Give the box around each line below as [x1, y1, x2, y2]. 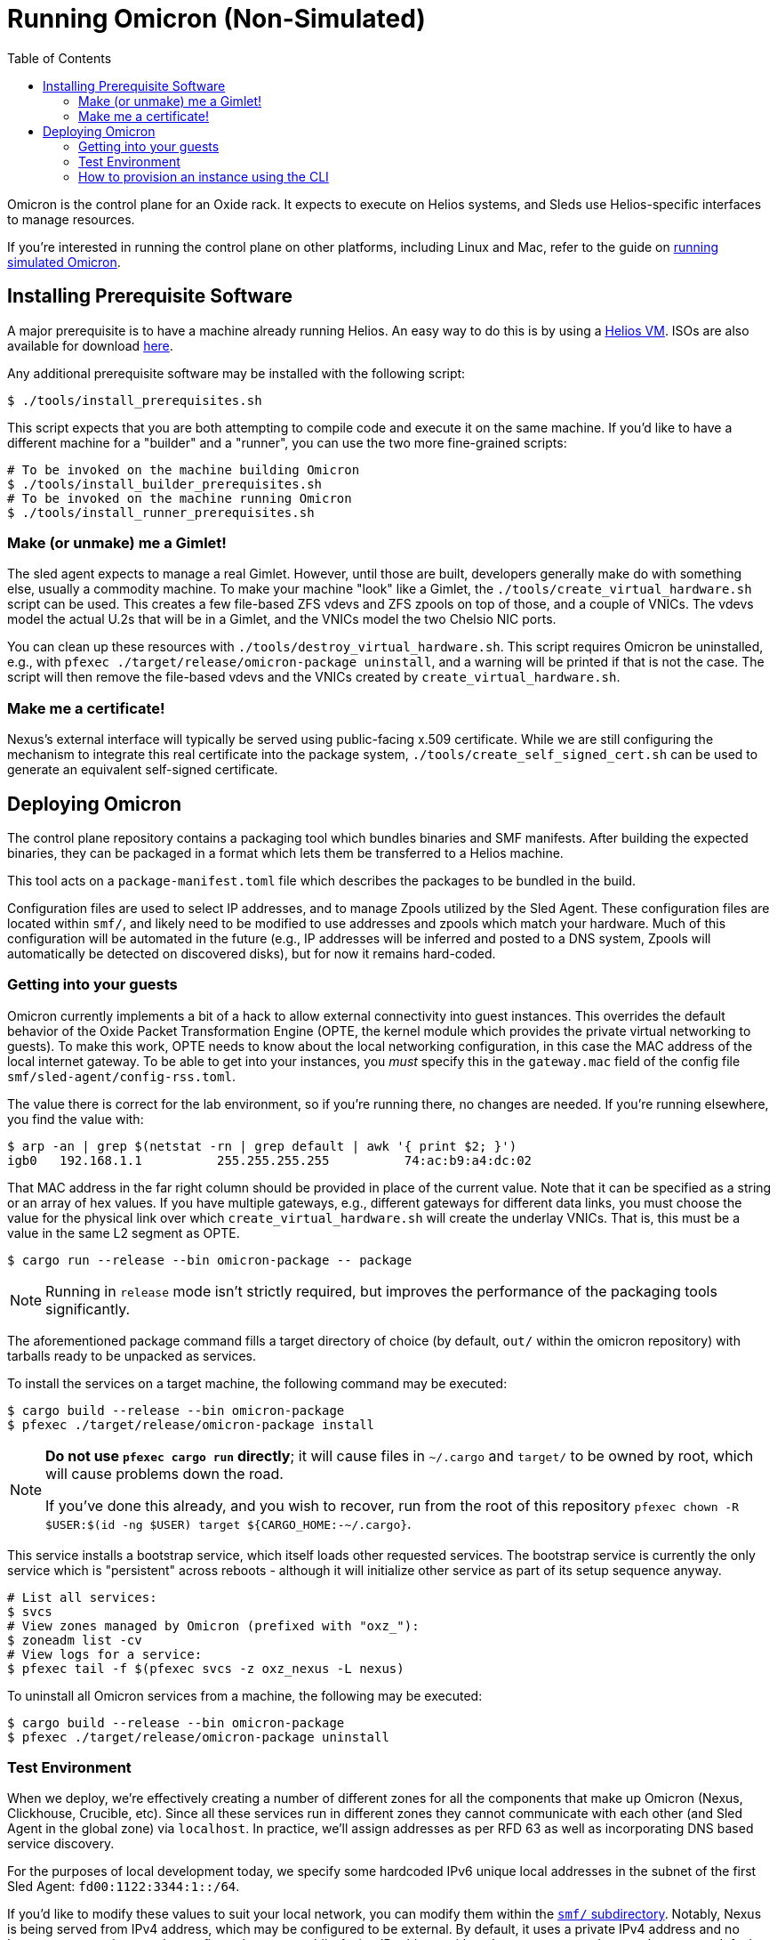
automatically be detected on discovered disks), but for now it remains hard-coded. [7, 945, 496, 961]
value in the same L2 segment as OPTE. [7, 1225, 240, 1241]
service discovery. [7, 1836, 115, 1852]
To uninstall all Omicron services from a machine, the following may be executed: [7, 1687, 483, 1703]
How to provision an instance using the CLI [78, 168, 329, 184]
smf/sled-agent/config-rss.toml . [7, 1068, 236, 1084]
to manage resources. [7, 211, 135, 227]
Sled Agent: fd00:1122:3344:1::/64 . [7, 1879, 240, 1895]
